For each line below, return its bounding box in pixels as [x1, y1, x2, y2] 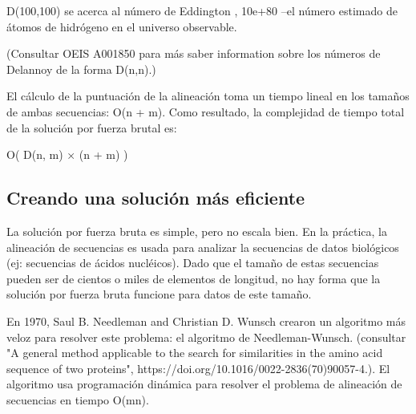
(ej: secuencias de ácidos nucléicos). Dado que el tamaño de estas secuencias [6, 254, 379, 271]
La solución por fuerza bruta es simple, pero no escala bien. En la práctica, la [6, 222, 387, 239]
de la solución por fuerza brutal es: [6, 119, 177, 136]
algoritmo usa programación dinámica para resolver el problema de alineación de [6, 375, 402, 392]
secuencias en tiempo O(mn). [6, 391, 149, 408]
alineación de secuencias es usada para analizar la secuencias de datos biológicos [6, 238, 399, 255]
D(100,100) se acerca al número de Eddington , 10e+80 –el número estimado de [6, 2, 398, 18]
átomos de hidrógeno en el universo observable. [6, 18, 237, 34]
